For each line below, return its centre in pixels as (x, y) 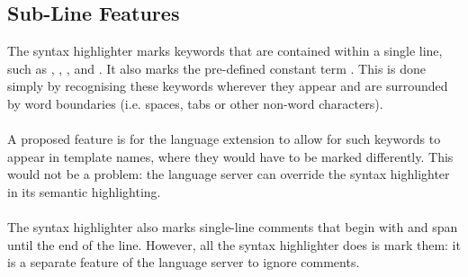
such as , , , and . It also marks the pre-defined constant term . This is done (216, 68)
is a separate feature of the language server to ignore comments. (184, 262)
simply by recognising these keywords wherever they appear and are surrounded (228, 86)
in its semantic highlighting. (84, 191)
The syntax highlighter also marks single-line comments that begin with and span (233, 227)
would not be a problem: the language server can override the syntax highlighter (229, 174)
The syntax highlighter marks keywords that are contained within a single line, (225, 51)
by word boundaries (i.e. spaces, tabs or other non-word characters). (195, 103)
